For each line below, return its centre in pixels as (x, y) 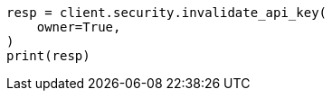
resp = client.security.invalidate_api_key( (167, 13)
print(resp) (48, 56)
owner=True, (79, 27)
